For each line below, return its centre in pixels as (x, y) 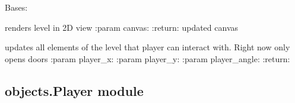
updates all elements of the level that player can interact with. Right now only (147, 47)
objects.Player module (74, 90)
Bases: (16, 7)
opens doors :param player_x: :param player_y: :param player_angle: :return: (147, 58)
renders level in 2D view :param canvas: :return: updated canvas (122, 27)
